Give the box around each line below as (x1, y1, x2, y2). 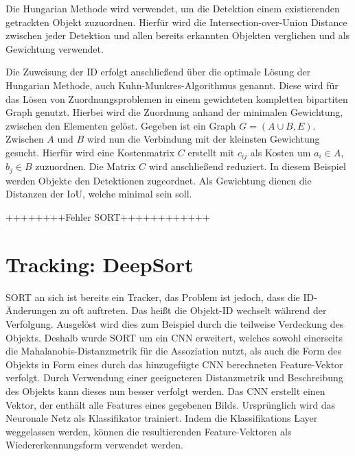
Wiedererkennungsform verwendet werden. (5, 437, 183, 452)
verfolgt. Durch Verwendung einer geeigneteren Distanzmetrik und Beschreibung (5, 370, 343, 385)
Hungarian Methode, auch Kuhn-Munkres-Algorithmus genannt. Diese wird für (5, 77, 339, 92)
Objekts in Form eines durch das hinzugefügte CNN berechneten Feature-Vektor (5, 357, 343, 371)
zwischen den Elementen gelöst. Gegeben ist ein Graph (5, 118, 236, 132)
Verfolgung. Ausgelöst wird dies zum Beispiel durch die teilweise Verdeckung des (5, 316, 344, 331)
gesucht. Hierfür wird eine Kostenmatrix (5, 145, 175, 159)
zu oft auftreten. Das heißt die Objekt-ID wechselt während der (60, 303, 327, 317)
